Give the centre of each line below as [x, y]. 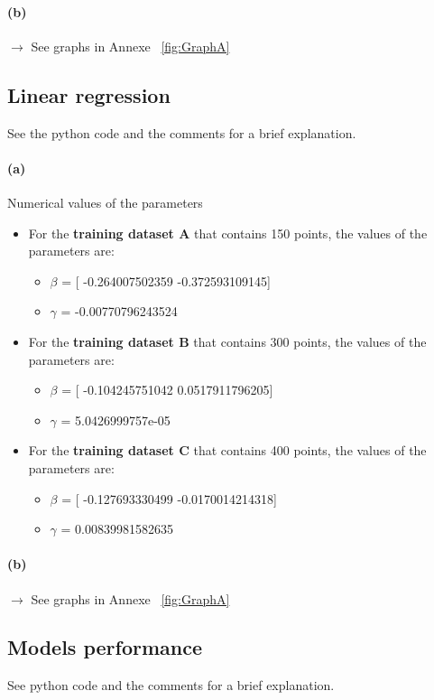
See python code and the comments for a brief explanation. [171, 685]
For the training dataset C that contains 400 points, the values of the [227, 450]
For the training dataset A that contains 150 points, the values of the [228, 233]
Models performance [105, 647]
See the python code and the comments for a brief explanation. [182, 132]
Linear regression [89, 94]
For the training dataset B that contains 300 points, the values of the [227, 341]
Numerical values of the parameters [105, 202]
